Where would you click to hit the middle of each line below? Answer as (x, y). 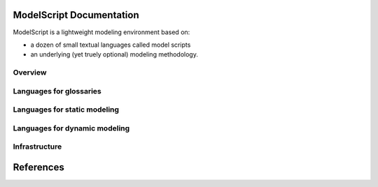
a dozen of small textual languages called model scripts (111, 45)
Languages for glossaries (57, 91)
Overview (30, 73)
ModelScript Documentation (76, 15)
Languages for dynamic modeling (71, 128)
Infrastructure (37, 147)
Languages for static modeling (66, 110)
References (38, 167)
